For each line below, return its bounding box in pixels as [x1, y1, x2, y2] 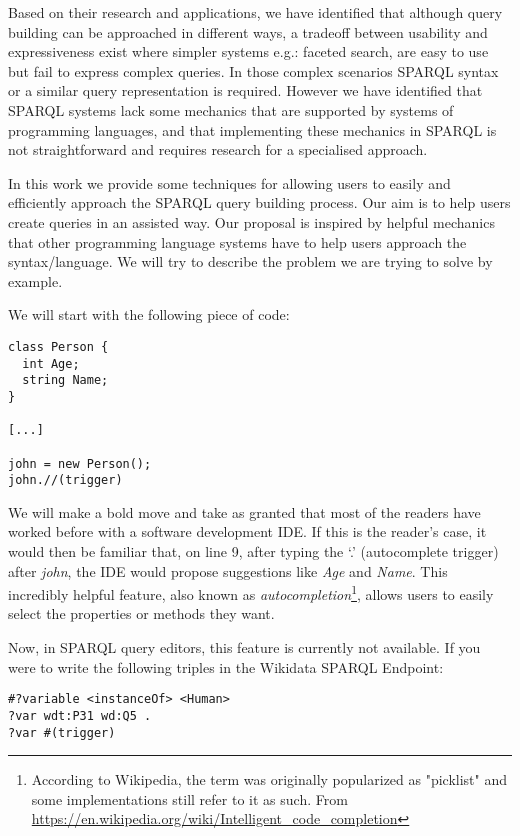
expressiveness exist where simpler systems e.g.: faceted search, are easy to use [8, 41, 489, 62]
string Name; [22, 373, 109, 388]
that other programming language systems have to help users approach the [8, 231, 467, 252]
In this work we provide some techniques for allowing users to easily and [8, 172, 451, 193]
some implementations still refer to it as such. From [31, 788, 348, 809]
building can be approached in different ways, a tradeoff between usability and [8, 21, 488, 42]
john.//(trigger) [8, 473, 123, 488]
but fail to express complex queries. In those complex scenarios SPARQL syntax [8, 60, 499, 81]
